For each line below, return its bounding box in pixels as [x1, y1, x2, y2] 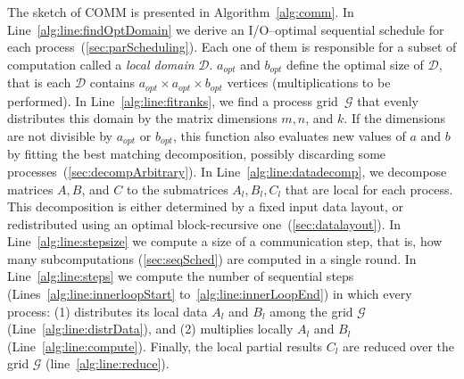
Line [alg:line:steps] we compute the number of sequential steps [7, 267, 354, 285]
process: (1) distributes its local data [7, 301, 208, 320]
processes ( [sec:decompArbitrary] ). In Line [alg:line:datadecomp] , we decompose [7, 161, 447, 180]
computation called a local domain [7, 54, 195, 73]
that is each [7, 73, 71, 92]
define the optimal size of [286, 54, 424, 73]
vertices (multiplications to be [227, 73, 391, 92]
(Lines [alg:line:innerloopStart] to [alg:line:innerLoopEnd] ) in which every [7, 284, 412, 303]
